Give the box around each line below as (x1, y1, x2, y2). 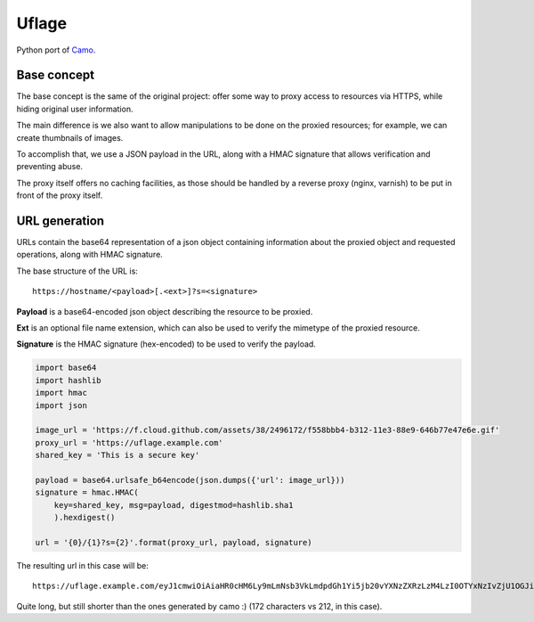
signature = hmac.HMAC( (35, 487, 140, 498)
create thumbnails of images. (16, 132, 124, 143)
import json (35, 400, 88, 410)
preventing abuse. (16, 161, 84, 172)
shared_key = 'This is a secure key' (35, 450, 200, 461)
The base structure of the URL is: (16, 266, 138, 276)
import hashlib (35, 375, 101, 385)
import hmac (35, 388, 88, 398)
